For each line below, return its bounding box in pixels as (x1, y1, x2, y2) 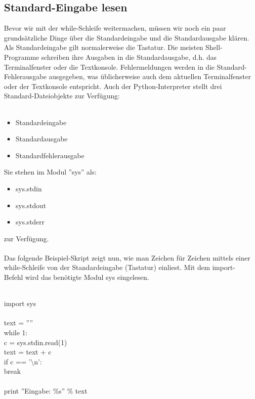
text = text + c (4, 347, 51, 357)
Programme (4, 51, 40, 62)
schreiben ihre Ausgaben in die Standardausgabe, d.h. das (41, 51, 217, 62)
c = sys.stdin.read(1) (4, 337, 67, 347)
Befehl (4, 272, 23, 282)
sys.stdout (15, 200, 46, 210)
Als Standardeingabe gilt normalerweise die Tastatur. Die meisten (4, 42, 204, 52)
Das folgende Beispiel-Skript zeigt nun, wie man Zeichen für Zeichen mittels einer (4, 252, 251, 263)
